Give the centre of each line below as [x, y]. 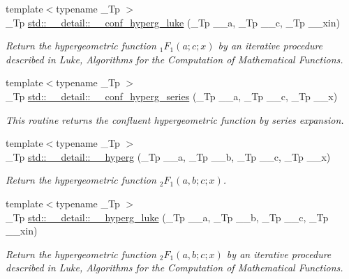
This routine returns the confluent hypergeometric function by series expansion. [175, 119]
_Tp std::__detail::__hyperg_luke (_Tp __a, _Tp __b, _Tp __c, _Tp [167, 217]
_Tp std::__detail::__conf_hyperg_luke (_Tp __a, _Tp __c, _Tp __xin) [173, 22]
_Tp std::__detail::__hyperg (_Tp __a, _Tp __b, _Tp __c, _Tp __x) [168, 156]
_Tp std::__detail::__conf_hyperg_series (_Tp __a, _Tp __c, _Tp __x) [172, 96]
